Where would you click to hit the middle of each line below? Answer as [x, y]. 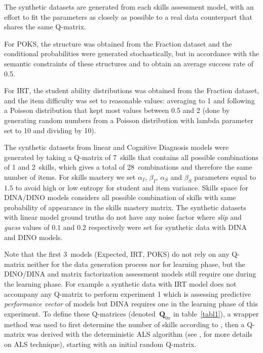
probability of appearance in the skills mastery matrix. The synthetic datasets [125, 207]
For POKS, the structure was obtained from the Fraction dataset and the [118, 43]
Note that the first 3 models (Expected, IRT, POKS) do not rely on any [117, 254]
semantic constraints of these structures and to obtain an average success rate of [129, 63]
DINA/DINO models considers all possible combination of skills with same [120, 197]
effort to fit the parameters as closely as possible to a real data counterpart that [128, 16]
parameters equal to [225, 176]
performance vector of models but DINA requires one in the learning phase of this [131, 304]
